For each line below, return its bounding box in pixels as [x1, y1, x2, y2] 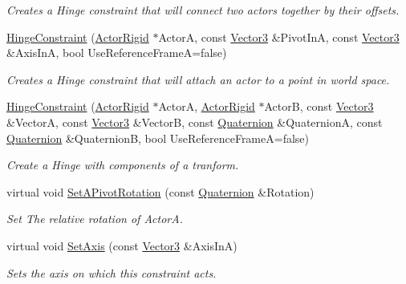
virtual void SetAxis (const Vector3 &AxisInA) [6, 237, 238, 254]
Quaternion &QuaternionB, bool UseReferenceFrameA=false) [6, 129, 309, 146]
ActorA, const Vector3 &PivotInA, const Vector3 [158, 28, 400, 45]
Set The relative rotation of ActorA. [6, 210, 183, 227]
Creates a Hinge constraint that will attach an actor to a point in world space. [6, 71, 390, 87]
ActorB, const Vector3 [264, 98, 374, 115]
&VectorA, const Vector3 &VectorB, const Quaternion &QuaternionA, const [6, 113, 383, 130]
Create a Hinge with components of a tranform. [6, 156, 239, 173]
